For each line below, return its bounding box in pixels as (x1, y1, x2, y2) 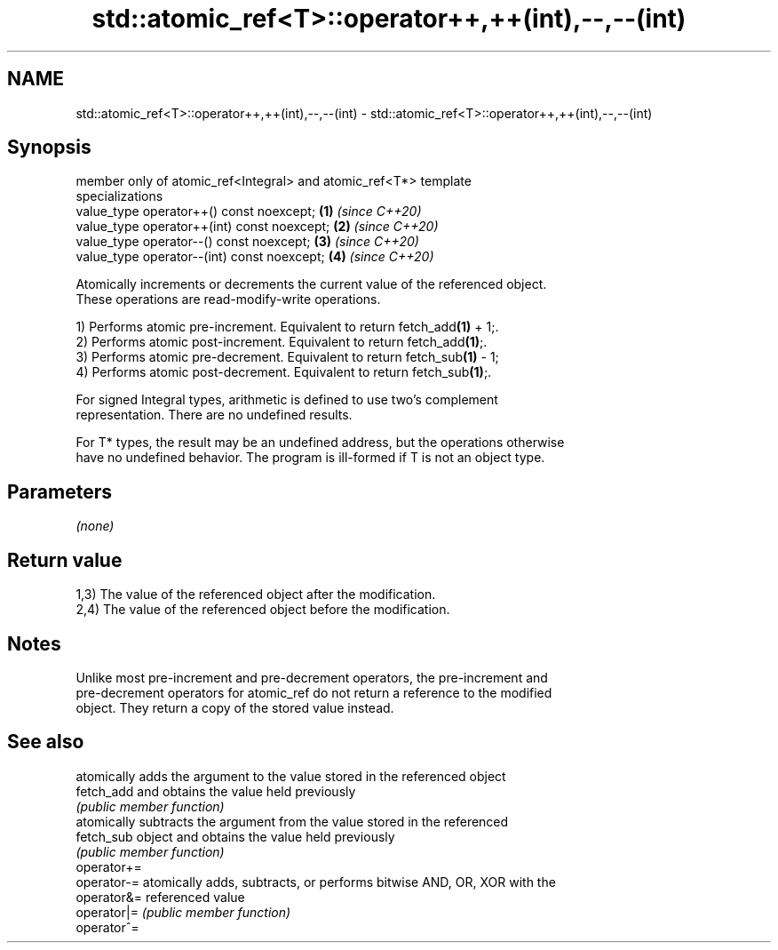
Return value (7, 548, 123, 571)
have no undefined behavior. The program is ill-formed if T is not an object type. (75, 450, 545, 466)
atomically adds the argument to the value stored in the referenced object (75, 768, 506, 784)
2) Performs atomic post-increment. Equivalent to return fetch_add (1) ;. (75, 334, 488, 350)
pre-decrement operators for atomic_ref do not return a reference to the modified (75, 684, 552, 700)
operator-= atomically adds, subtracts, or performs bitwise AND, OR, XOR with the (75, 874, 556, 890)
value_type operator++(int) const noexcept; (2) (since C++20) (75, 219, 439, 235)
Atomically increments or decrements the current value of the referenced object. (75, 276, 547, 292)
